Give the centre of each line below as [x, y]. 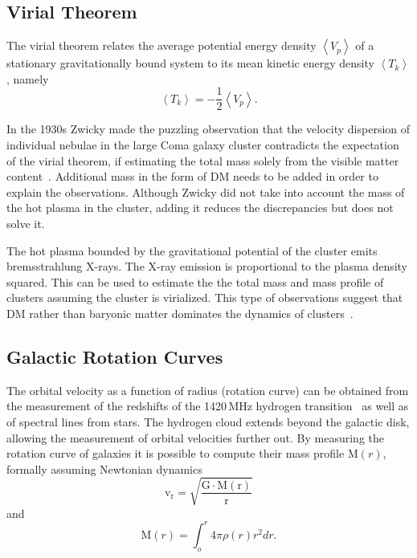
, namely [28, 78]
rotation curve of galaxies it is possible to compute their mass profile [176, 453]
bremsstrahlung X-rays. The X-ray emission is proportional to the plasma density [207, 266]
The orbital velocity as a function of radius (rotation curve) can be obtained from [208, 390]
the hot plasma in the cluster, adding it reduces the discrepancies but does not [200, 208]
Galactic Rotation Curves [115, 356]
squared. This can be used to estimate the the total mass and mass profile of [195, 281]
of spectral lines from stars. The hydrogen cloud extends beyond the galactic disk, [208, 421]
